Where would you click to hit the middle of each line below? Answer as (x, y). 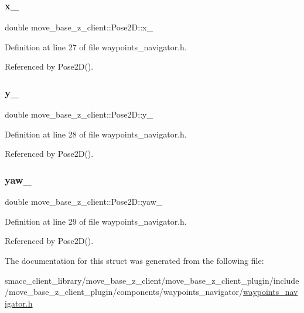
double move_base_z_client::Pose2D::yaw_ (84, 202)
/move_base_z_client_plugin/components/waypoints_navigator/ (124, 292)
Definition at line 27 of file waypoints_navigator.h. (96, 47)
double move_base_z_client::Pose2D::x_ (79, 27)
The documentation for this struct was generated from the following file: (134, 260)
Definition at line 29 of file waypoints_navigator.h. (96, 221)
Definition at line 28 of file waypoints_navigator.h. (96, 134)
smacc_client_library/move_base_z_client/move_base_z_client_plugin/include (152, 280)
